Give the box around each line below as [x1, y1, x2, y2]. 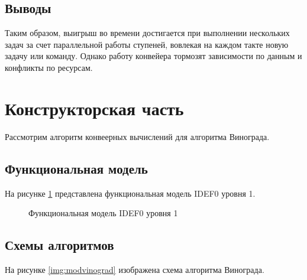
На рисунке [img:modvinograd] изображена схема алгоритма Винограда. [5, 263, 264, 275]
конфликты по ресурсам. [5, 61, 93, 73]
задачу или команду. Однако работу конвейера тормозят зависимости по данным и [5, 50, 302, 62]
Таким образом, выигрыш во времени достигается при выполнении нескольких [5, 27, 290, 39]
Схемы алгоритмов [5, 236, 114, 254]
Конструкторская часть [5, 96, 184, 120]
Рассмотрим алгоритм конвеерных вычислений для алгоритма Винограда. [5, 130, 270, 142]
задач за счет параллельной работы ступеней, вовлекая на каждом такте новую [5, 38, 289, 50]
